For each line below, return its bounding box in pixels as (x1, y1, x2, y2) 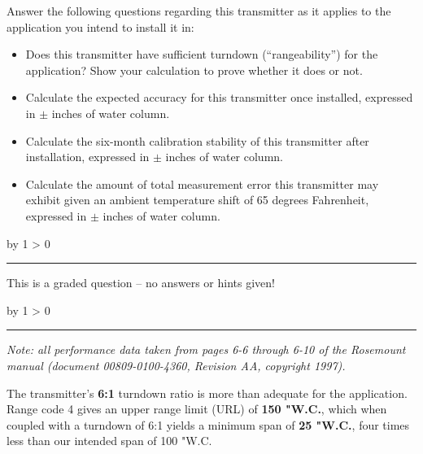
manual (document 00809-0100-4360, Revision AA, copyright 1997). (7, 356, 346, 373)
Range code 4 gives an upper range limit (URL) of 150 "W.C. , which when (7, 400, 387, 417)
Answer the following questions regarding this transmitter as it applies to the (7, 2, 391, 19)
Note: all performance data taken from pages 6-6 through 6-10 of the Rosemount (7, 341, 406, 358)
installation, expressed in (25, 148, 150, 165)
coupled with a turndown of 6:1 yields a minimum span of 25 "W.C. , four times (7, 416, 410, 433)
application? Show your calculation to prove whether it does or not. (25, 61, 363, 78)
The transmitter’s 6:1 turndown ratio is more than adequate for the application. (7, 384, 408, 401)
